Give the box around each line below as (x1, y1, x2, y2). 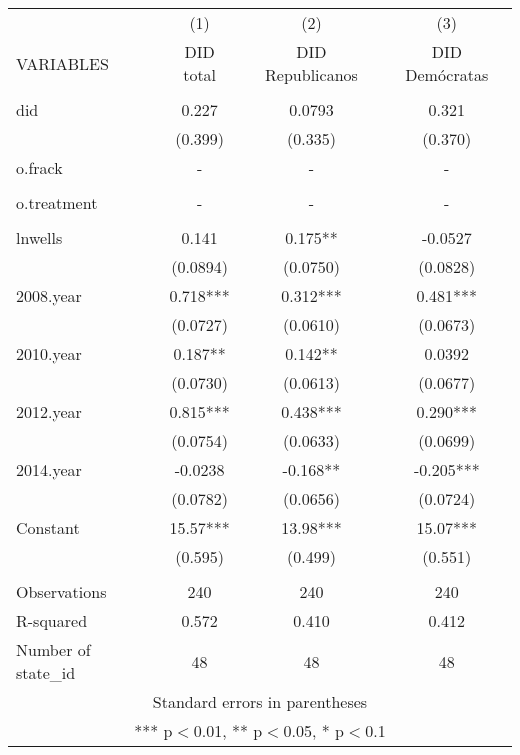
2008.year (16, 284, 82, 307)
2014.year (16, 458, 82, 481)
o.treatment (16, 191, 98, 214)
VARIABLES (16, 51, 109, 75)
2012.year (16, 400, 82, 423)
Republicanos (265, 63, 358, 86)
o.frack (16, 156, 63, 179)
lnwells (16, 226, 63, 249)
